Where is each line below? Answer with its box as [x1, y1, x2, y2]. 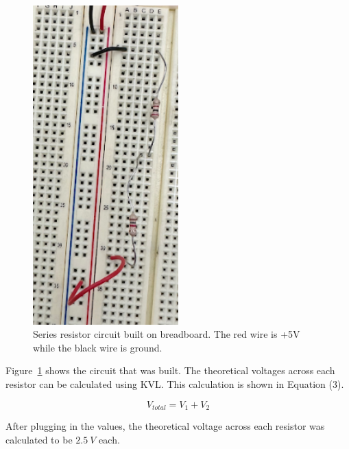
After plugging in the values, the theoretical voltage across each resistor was [5, 419, 325, 433]
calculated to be [5, 432, 73, 446]
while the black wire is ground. [33, 340, 163, 354]
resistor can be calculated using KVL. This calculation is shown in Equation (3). [5, 376, 344, 391]
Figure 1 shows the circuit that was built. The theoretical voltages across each [5, 363, 335, 378]
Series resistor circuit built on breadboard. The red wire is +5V [33, 327, 300, 341]
